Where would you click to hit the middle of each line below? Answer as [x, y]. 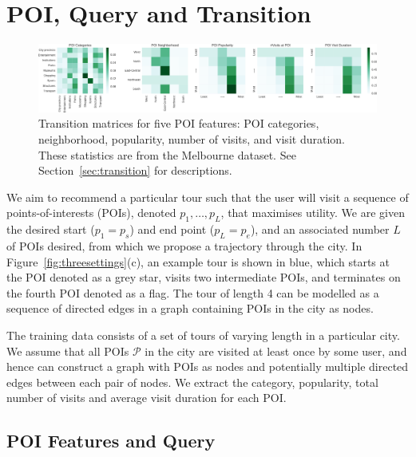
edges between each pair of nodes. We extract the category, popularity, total [192, 382]
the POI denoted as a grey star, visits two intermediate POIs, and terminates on [204, 277]
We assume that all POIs [68, 351]
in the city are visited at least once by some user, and [276, 351]
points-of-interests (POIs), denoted [91, 213]
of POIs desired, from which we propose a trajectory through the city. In [184, 245]
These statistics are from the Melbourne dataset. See [167, 154]
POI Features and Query [111, 441]
